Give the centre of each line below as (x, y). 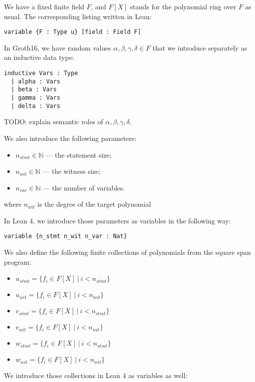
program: (18, 261)
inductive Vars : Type (41, 73)
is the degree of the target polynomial (94, 204)
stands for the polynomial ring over (183, 6)
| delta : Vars (36, 106)
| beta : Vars (34, 90)
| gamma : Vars (36, 98)
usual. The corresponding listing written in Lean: (78, 16)
